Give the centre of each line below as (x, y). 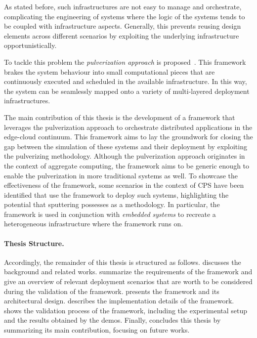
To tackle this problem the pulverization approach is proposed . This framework (125, 62)
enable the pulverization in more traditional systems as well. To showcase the (121, 175)
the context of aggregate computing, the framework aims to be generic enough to (127, 165)
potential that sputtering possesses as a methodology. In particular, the (112, 204)
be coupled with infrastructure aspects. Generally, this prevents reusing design (123, 26)
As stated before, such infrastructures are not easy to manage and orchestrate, (123, 6)
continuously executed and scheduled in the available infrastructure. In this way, (126, 81)
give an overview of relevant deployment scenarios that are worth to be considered (128, 281)
